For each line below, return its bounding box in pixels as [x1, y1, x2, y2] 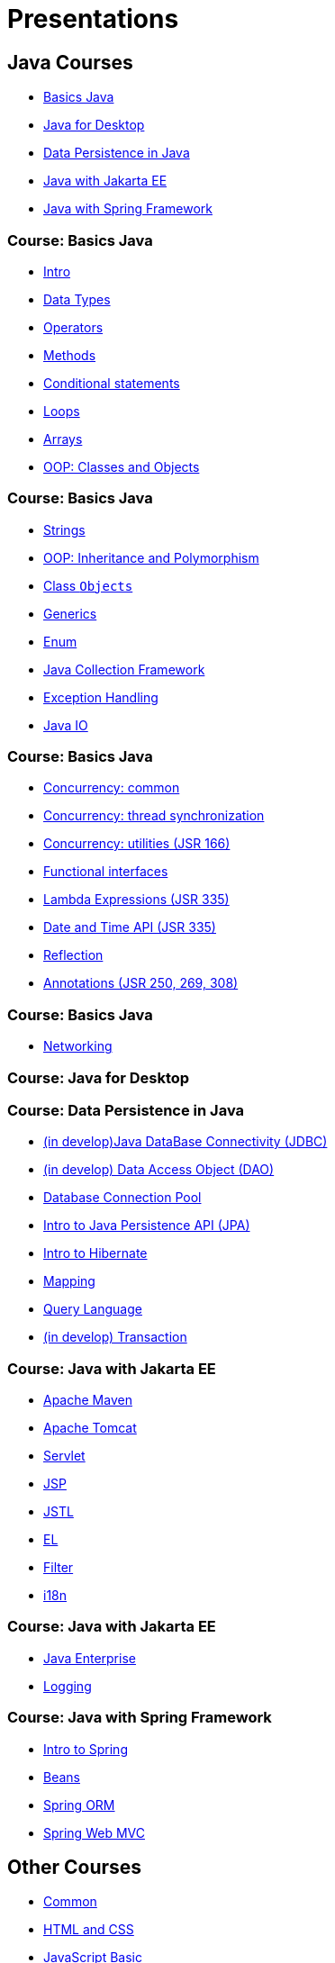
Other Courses [7, 1855, 142, 1878]
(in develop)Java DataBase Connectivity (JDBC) [43, 1134, 328, 1150]
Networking [43, 1038, 113, 1054]
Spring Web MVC [43, 1824, 145, 1841]
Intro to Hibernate [43, 1245, 148, 1262]
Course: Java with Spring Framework [7, 1708, 272, 1727]
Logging [43, 1678, 92, 1694]
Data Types [43, 291, 111, 307]
